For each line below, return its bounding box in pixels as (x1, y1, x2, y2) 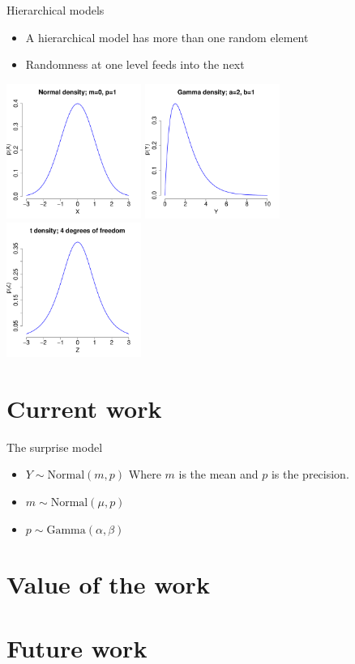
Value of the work (6, 568, 210, 601)
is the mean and (178, 466, 259, 483)
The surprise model (6, 438, 103, 455)
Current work (6, 391, 162, 424)
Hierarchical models (6, 2, 105, 18)
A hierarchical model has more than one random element (25, 28, 309, 45)
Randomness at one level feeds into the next (25, 56, 245, 73)
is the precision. (271, 466, 349, 483)
